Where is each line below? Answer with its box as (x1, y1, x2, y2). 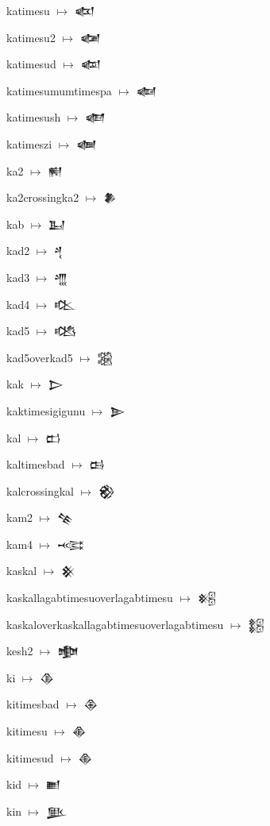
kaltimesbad (6, 456, 65, 473)
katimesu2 (6, 29, 56, 45)
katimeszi (6, 135, 52, 152)
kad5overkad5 (6, 349, 73, 365)
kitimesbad (6, 696, 60, 712)
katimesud (6, 56, 56, 72)
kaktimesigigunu (6, 402, 86, 419)
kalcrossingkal (6, 482, 74, 499)
